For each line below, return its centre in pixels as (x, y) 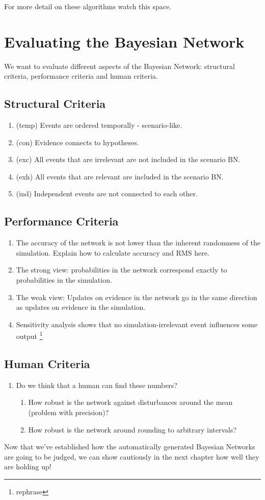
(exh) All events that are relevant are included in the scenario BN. (120, 176)
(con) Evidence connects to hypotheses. (77, 142)
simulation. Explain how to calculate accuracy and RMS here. (113, 252)
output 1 (29, 335)
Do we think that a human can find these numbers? (97, 385)
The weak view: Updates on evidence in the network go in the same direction (137, 297)
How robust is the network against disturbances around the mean (130, 402)
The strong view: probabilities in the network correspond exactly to (122, 270)
